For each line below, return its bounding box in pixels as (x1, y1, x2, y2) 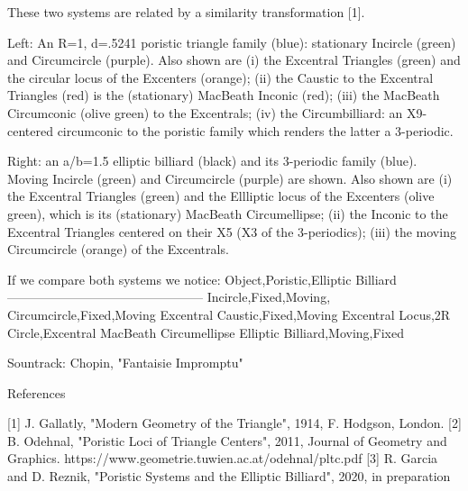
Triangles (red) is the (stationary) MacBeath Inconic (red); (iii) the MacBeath (7, 86, 440, 105)
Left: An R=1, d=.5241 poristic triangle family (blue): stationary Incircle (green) (7, 32, 456, 51)
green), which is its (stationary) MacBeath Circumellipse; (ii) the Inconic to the (7, 204, 448, 223)
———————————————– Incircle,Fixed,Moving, (7, 287, 331, 306)
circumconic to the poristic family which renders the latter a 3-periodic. (57, 121, 454, 140)
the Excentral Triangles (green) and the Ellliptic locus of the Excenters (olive (7, 186, 435, 205)
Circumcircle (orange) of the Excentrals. (7, 240, 229, 259)
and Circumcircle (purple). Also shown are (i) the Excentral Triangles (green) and (7, 50, 461, 69)
